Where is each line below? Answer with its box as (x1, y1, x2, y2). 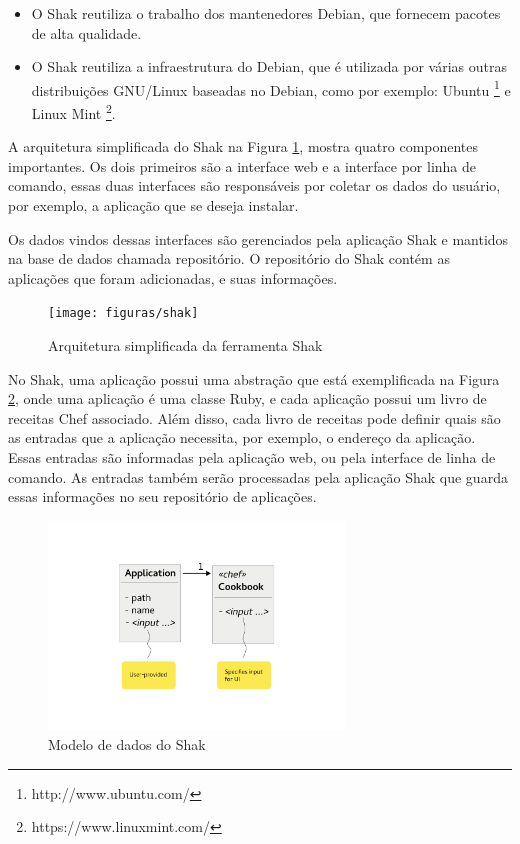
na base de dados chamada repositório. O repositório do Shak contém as (8, 248, 450, 269)
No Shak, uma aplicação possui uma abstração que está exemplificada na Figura (8, 368, 500, 389)
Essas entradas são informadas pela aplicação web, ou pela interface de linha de (8, 447, 496, 468)
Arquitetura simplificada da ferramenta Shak (48, 335, 323, 356)
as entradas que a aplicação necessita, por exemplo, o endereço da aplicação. (8, 427, 476, 448)
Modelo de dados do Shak (48, 734, 206, 755)
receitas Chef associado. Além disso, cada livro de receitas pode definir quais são (8, 407, 501, 428)
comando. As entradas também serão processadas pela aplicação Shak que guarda (8, 466, 508, 487)
